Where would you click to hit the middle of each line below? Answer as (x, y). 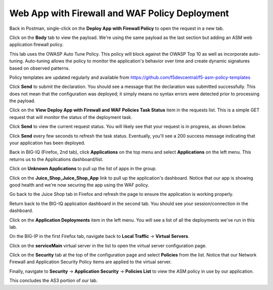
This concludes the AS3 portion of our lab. (54, 280)
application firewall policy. (36, 45)
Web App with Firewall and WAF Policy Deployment (119, 13)
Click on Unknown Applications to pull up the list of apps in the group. (83, 169)
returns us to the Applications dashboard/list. (56, 159)
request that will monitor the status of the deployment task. (71, 117)
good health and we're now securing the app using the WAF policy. (79, 185)
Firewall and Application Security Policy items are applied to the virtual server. (90, 262)
